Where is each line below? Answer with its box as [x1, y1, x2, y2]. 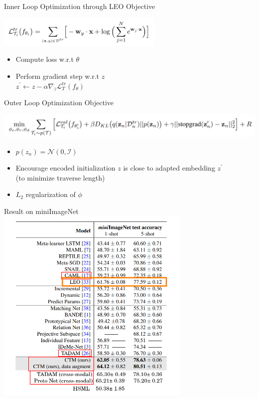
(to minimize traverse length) [15, 172, 105, 183]
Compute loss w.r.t [15, 54, 74, 64]
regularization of [25, 189, 76, 199]
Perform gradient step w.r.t [15, 70, 100, 81]
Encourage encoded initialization [15, 163, 116, 173]
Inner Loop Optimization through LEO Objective [4, 1, 155, 11]
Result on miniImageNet [4, 205, 79, 216]
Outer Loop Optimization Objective [4, 97, 114, 108]
